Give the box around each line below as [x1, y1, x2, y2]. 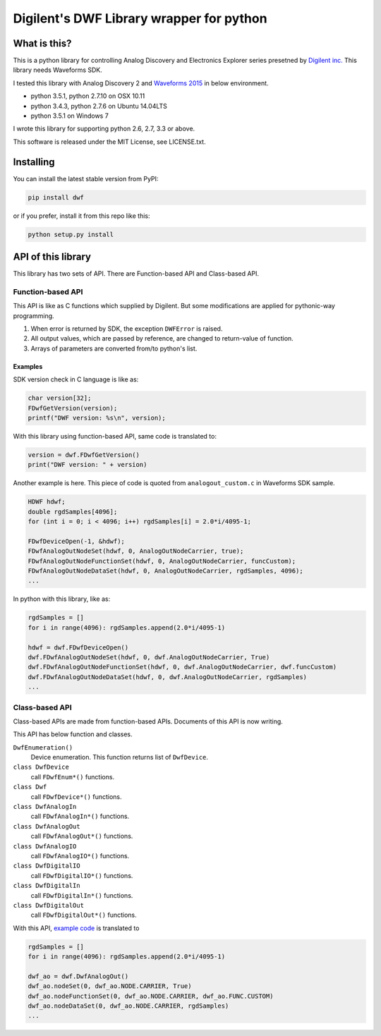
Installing [13, 156, 56, 168]
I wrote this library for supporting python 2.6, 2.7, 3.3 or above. [13, 124, 195, 133]
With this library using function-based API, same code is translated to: [13, 432, 217, 440]
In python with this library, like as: [13, 595, 111, 603]
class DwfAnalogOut [13, 822, 80, 830]
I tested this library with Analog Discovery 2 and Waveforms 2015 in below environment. [13, 78, 269, 87]
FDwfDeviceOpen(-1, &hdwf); [28, 537, 125, 545]
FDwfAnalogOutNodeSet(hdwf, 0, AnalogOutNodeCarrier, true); [28, 547, 244, 555]
